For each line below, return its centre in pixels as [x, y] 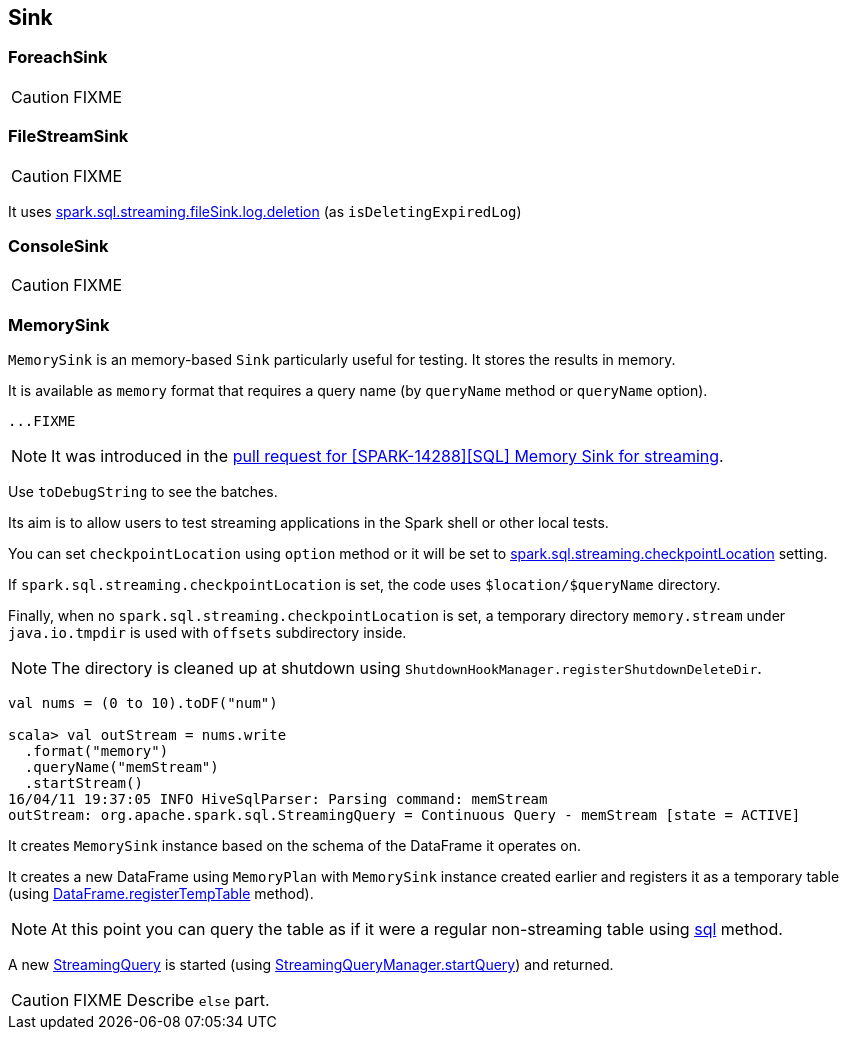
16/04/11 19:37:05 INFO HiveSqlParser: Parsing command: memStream [278, 799]
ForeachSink [58, 57]
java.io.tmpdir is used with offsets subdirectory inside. [207, 633]
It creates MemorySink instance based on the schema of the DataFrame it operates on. [294, 846]
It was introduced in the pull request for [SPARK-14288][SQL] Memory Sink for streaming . [387, 456]
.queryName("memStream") [121, 767]
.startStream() [83, 783]
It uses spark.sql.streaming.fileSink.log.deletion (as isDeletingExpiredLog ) [265, 211]
